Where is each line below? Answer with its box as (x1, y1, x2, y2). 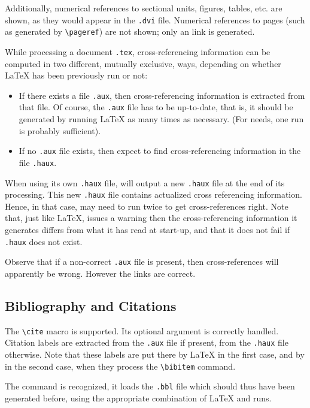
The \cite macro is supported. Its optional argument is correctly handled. (5, 324, 279, 337)
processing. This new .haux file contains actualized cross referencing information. (5, 188, 302, 201)
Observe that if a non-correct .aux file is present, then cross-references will (5, 255, 279, 268)
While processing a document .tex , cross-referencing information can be (5, 45, 271, 58)
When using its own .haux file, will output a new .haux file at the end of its (5, 176, 285, 189)
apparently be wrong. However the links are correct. (5, 267, 196, 279)
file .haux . (19, 156, 57, 168)
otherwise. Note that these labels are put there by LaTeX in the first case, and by (5, 348, 305, 361)
